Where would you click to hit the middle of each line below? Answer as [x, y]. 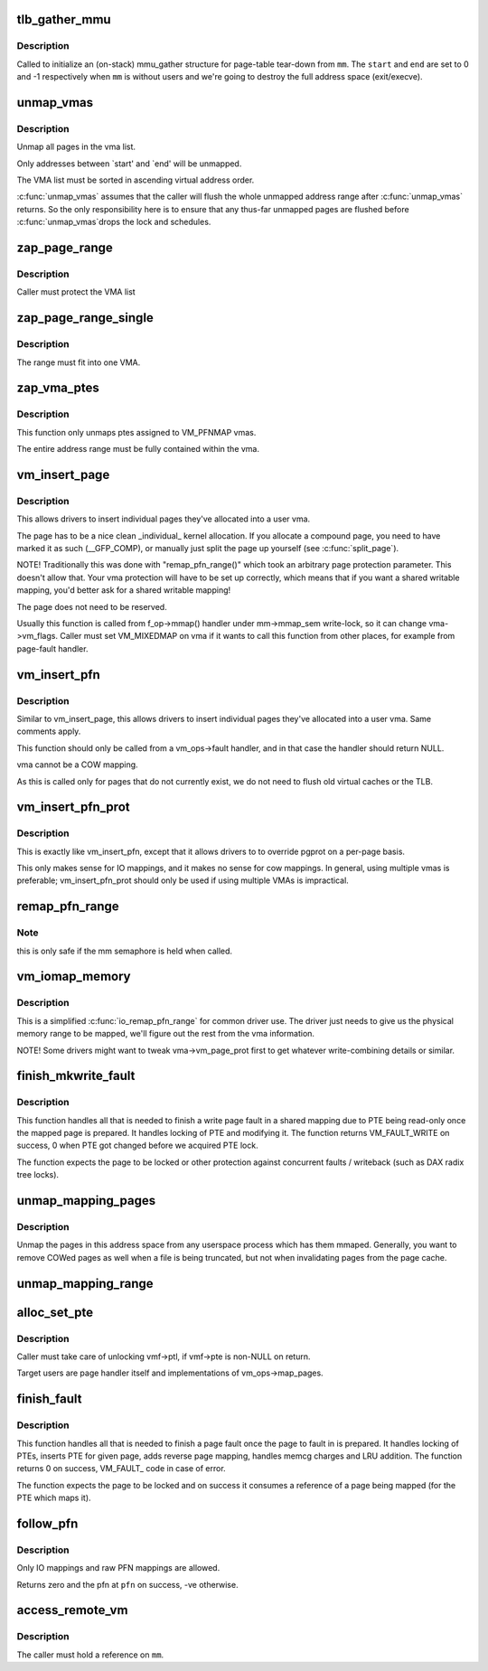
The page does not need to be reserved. [92, 606]
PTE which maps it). [54, 1498]
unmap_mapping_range [85, 1283]
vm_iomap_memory [74, 976]
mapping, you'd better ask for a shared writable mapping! [124, 590]
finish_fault [49, 1399]
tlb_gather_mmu [64, 19]
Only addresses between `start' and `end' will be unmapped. [129, 164]
